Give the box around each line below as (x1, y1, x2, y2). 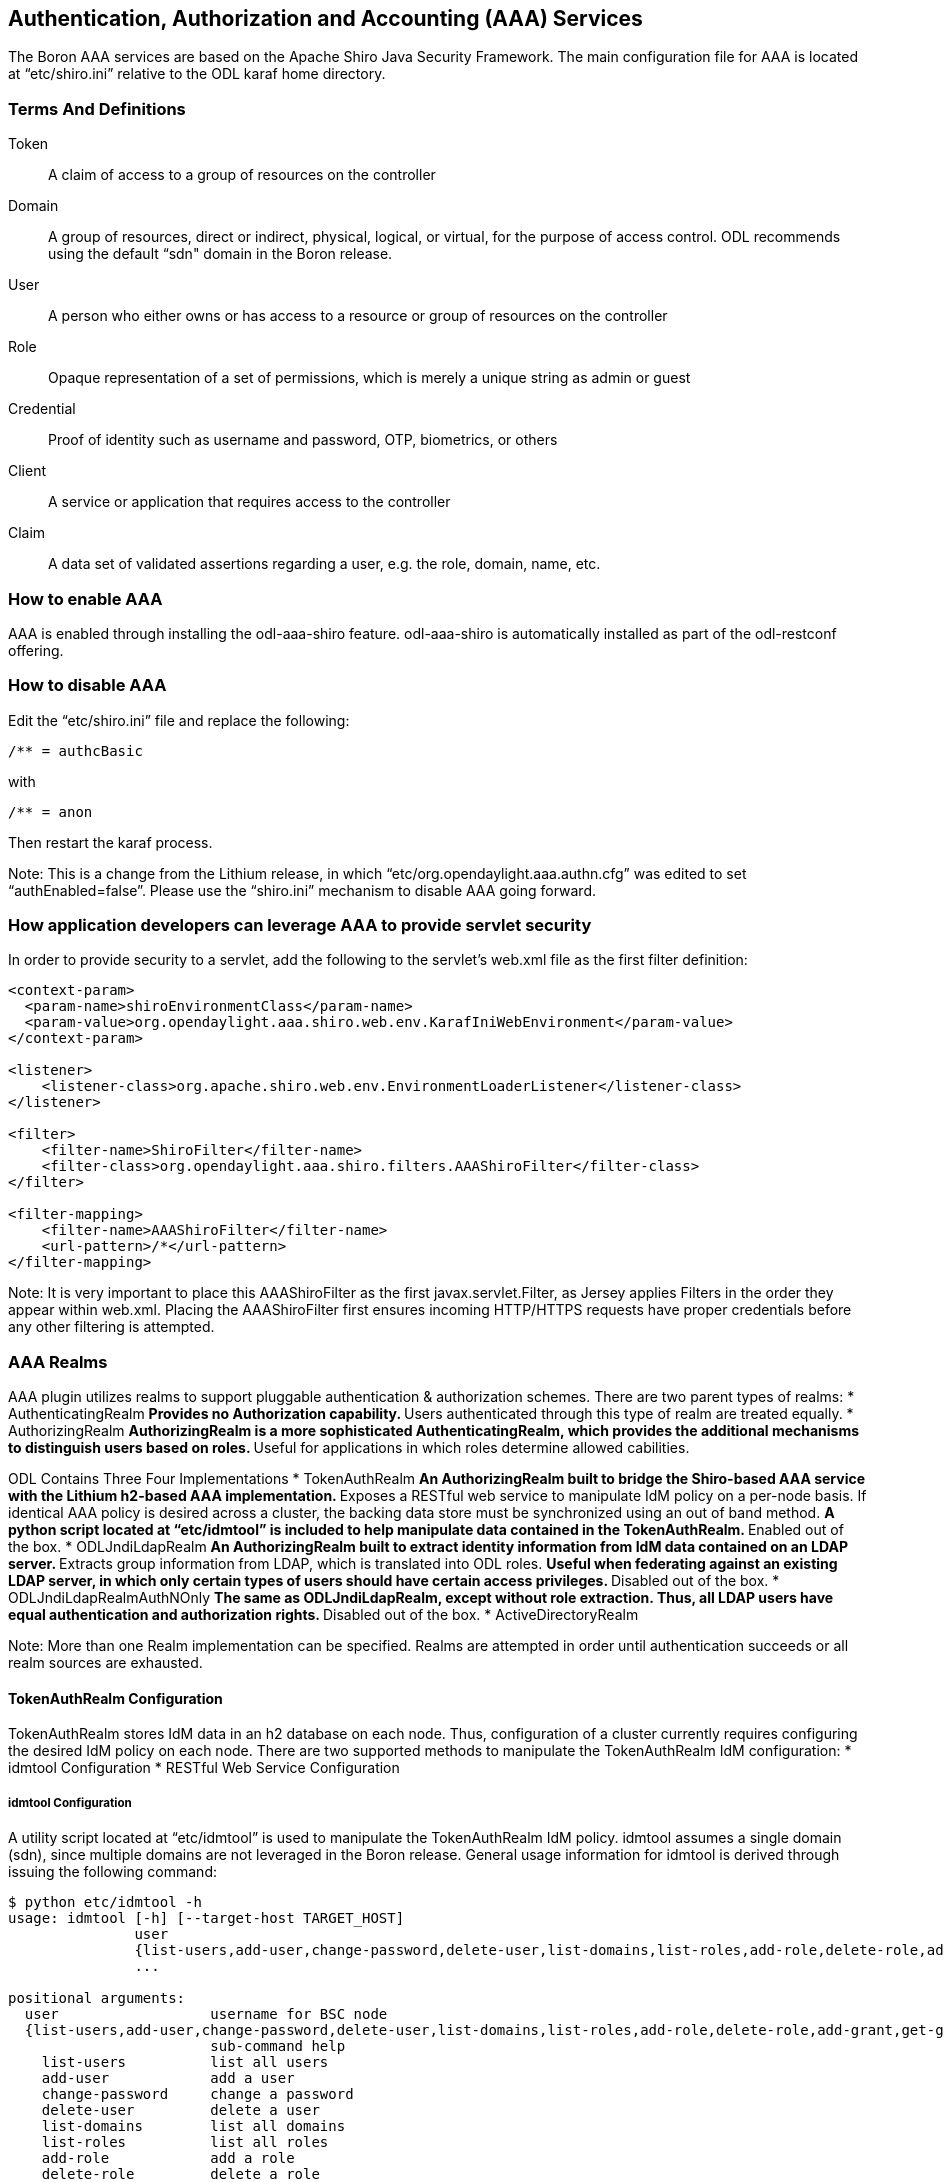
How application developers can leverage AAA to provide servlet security (8, 915, 592, 936)
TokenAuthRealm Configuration (8, 1689, 223, 1707)
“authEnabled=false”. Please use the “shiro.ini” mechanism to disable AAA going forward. (8, 881, 596, 899)
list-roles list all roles (41, 2134, 329, 2151)
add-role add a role (41, 2150, 295, 2167)
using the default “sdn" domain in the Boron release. (48, 245, 393, 263)
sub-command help (210, 2038, 346, 2055)
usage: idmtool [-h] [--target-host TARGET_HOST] (8, 1910, 405, 1927)
